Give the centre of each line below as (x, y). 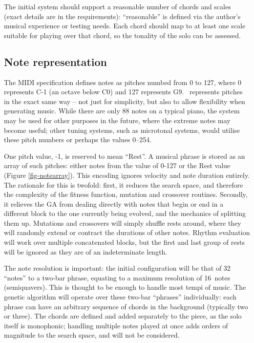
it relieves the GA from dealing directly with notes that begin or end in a (114, 204)
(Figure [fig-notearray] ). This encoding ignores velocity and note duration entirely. (127, 175)
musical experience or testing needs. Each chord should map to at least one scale (125, 26)
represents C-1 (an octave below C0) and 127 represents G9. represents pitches (123, 92)
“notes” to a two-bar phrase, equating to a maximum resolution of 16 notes (117, 277)
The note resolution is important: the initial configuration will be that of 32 (117, 268)
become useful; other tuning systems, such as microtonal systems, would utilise (122, 130)
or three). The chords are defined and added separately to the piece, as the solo (123, 316)
